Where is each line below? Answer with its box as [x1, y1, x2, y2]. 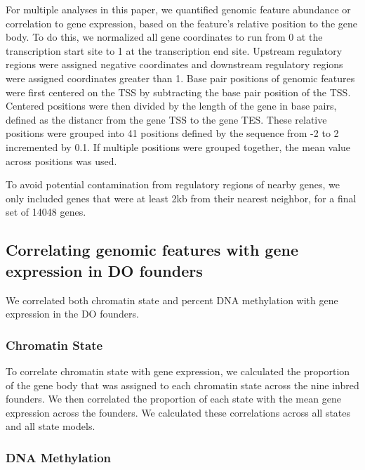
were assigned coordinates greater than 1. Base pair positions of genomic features [6, 70, 355, 85]
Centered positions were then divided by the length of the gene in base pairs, [6, 98, 337, 113]
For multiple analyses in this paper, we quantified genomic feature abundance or [6, 2, 351, 16]
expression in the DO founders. [6, 306, 139, 321]
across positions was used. [6, 153, 117, 168]
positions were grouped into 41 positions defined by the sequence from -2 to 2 [6, 126, 339, 141]
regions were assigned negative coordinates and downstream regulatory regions [6, 57, 343, 72]
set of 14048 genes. [6, 204, 86, 219]
